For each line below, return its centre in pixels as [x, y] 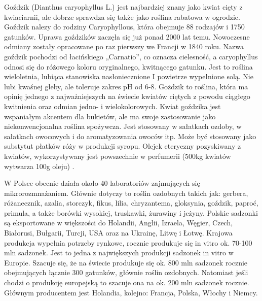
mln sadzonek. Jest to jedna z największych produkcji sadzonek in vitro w [119, 253]
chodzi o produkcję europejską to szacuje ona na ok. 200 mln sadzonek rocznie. [127, 282]
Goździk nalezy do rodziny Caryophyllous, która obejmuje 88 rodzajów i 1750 [124, 27]
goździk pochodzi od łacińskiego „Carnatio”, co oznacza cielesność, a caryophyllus [131, 56]
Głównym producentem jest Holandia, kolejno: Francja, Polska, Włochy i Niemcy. [131, 292]
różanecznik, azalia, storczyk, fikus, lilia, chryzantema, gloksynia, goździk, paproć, [131, 203]
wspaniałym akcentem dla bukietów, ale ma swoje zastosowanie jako [110, 116]
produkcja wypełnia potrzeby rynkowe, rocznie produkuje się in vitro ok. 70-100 [128, 242]
